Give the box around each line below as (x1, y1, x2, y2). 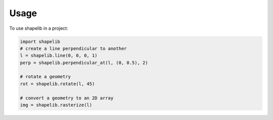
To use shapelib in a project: (9, 25, 68, 31)
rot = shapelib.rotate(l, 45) (20, 81, 95, 87)
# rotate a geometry (20, 74, 71, 80)
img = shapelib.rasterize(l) (20, 102, 93, 108)
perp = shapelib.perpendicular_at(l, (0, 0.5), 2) (20, 59, 149, 66)
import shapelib (20, 38, 61, 44)
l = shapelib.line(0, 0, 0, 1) (20, 53, 98, 58)
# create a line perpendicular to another (20, 45, 127, 51)
